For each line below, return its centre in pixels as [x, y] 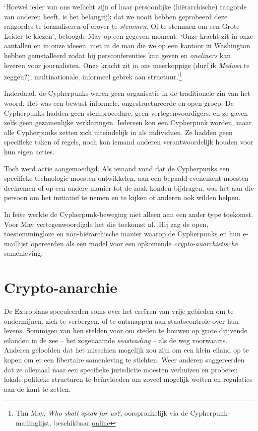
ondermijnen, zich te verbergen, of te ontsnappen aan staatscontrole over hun [121, 321]
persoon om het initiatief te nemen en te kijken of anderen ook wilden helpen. [122, 197]
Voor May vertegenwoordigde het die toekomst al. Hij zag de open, [106, 224]
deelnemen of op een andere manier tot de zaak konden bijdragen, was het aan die [129, 187]
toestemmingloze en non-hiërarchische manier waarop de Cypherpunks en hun [122, 234]
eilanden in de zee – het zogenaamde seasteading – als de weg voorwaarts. [116, 340]
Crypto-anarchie [61, 287]
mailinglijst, [33, 422]
